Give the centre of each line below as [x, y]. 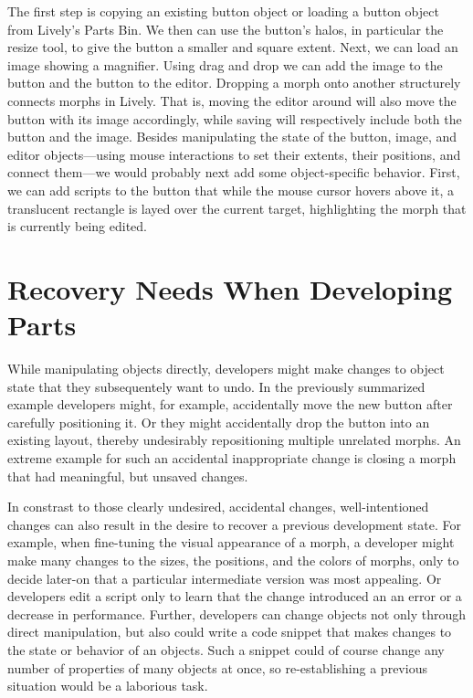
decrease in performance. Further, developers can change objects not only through [236, 613]
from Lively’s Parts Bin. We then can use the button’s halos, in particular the [226, 29]
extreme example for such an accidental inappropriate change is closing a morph [232, 458]
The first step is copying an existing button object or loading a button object [223, 11]
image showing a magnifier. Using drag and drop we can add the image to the [225, 64]
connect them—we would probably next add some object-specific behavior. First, [234, 172]
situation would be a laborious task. [108, 686]
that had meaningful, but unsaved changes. [128, 476]
